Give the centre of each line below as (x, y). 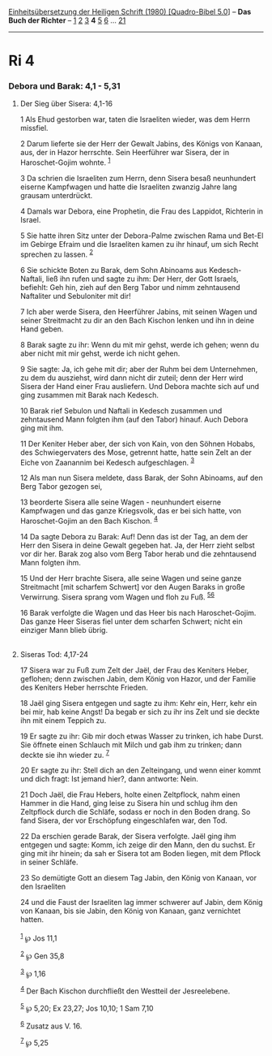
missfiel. (34, 128)
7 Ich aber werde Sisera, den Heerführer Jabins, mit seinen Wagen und (138, 311)
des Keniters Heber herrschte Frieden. (84, 687)
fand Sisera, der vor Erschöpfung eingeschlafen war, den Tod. (124, 820)
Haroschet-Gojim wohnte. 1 (65, 162)
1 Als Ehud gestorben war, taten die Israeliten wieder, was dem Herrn (135, 119)
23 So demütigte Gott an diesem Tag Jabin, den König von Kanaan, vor (138, 878)
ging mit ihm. (42, 428)
